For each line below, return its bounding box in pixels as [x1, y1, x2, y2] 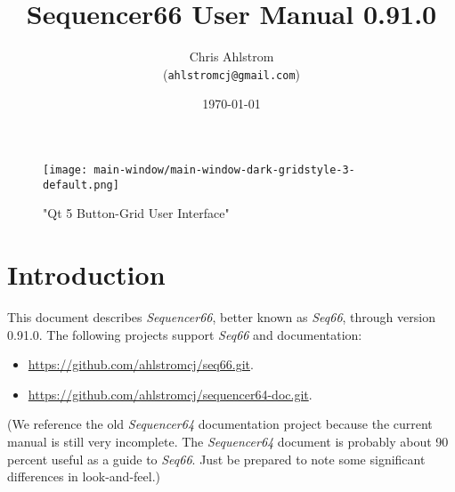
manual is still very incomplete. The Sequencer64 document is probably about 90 [7, 432, 449, 450]
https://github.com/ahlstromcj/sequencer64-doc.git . [28, 384, 313, 403]
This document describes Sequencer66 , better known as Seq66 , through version [7, 308, 435, 326]
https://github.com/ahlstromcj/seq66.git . [28, 355, 254, 374]
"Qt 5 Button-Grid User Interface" [43, 204, 230, 222]
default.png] [43, 178, 119, 191]
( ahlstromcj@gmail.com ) [162, 64, 301, 83]
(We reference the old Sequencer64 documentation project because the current [7, 415, 433, 433]
